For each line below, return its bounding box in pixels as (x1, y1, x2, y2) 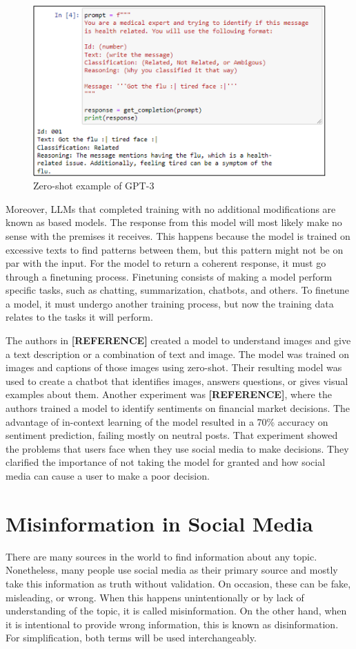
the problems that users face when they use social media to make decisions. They (6, 441, 349, 455)
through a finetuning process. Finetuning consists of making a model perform (6, 269, 333, 283)
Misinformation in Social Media (6, 509, 313, 537)
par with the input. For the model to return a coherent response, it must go (6, 256, 326, 270)
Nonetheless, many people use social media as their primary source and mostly (6, 563, 338, 577)
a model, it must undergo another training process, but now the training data (6, 296, 334, 310)
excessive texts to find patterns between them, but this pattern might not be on (6, 242, 344, 256)
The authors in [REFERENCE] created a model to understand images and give (6, 333, 351, 348)
